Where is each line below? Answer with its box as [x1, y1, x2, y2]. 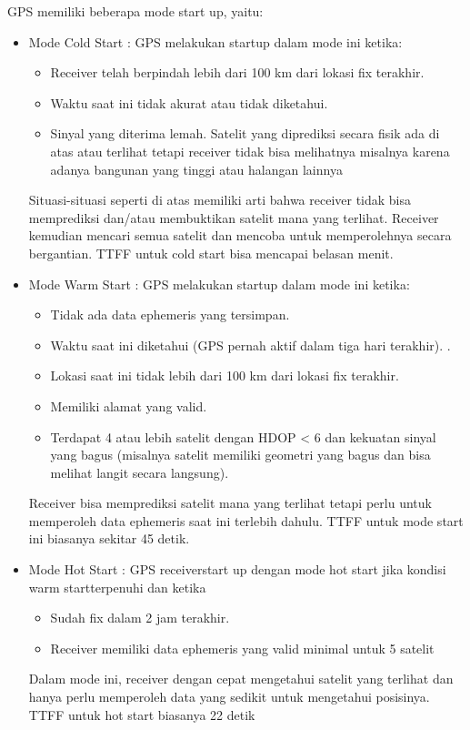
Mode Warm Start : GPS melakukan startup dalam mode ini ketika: [28, 274, 410, 293]
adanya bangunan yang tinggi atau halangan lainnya [50, 159, 343, 178]
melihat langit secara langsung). [50, 462, 229, 482]
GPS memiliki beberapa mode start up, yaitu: [7, 2, 264, 20]
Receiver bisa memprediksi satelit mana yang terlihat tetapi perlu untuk [28, 493, 432, 512]
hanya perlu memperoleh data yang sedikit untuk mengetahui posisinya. [28, 687, 430, 706]
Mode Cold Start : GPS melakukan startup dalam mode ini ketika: [28, 32, 403, 51]
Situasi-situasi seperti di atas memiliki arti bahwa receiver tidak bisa [28, 190, 412, 209]
